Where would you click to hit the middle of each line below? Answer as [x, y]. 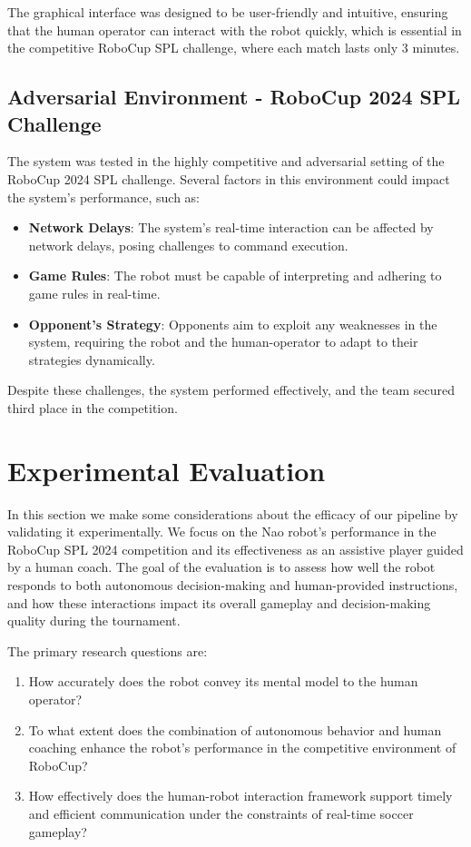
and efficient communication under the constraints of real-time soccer [221, 813]
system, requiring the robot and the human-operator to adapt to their [223, 342]
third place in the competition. [93, 407]
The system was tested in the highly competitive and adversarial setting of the [226, 161]
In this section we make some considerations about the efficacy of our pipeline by [233, 513]
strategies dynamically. [92, 359]
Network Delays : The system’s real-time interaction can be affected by [231, 227]
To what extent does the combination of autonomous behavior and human [235, 729]
